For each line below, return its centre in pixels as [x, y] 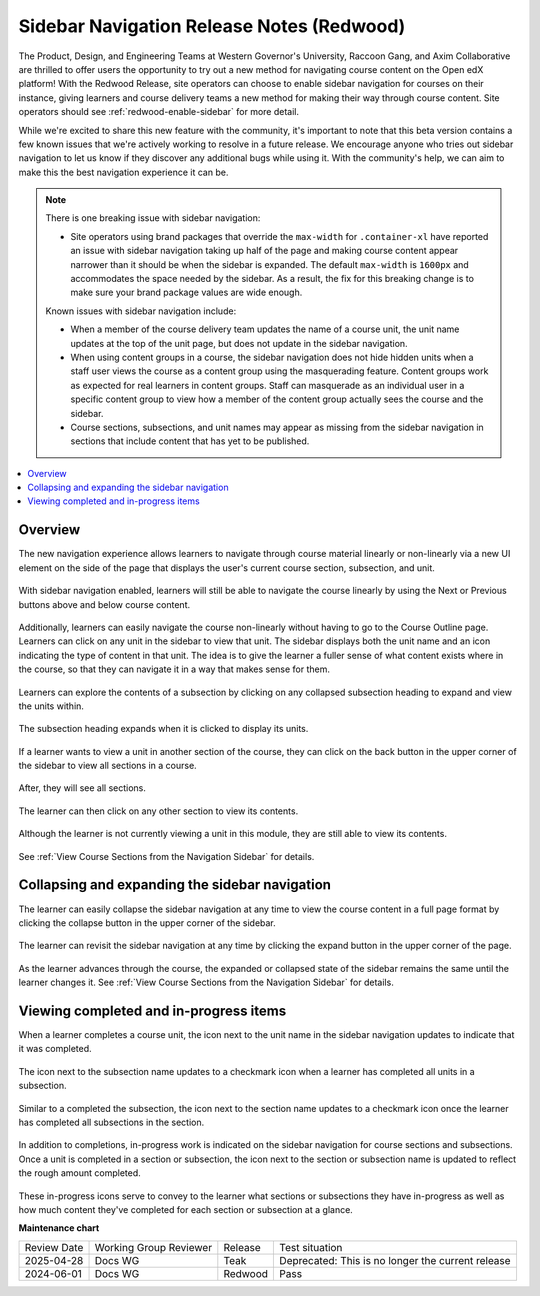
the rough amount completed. [80, 1173]
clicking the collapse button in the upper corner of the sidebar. [147, 922]
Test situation [311, 1247]
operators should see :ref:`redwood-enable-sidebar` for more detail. [159, 112]
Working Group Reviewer [153, 1247]
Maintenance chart [59, 1228]
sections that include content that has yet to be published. [190, 441]
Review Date [54, 1247]
